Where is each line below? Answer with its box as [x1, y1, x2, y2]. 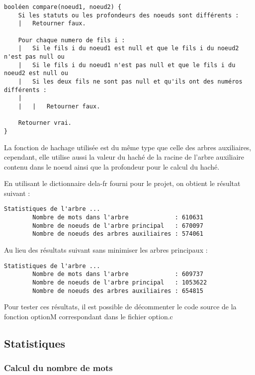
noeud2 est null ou [4, 70, 68, 77]
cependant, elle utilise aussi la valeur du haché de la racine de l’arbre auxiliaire [4, 152, 245, 162]
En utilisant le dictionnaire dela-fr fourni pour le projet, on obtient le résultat [4, 178, 241, 188]
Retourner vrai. [18, 119, 72, 127]
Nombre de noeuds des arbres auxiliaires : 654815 [32, 287, 203, 294]
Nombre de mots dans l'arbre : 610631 [32, 214, 203, 221]
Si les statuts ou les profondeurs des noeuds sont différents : [18, 11, 239, 19]
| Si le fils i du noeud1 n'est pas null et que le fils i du [18, 61, 236, 69]
